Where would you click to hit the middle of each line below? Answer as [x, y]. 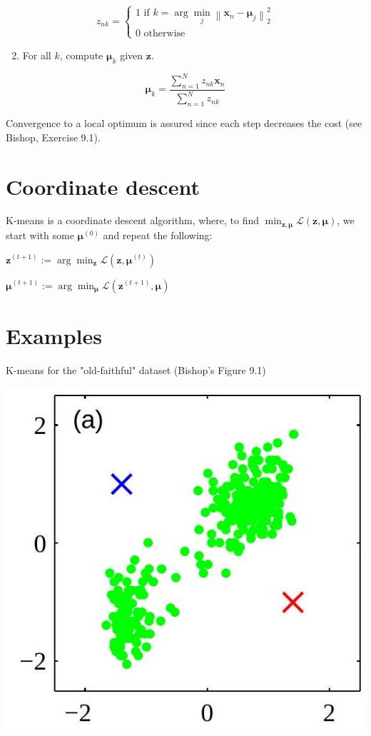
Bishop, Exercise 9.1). [53, 137]
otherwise [164, 33]
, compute [81, 55]
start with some [40, 235]
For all [37, 55]
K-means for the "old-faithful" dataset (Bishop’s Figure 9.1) [136, 369]
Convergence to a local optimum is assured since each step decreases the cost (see [184, 123]
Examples [54, 335]
